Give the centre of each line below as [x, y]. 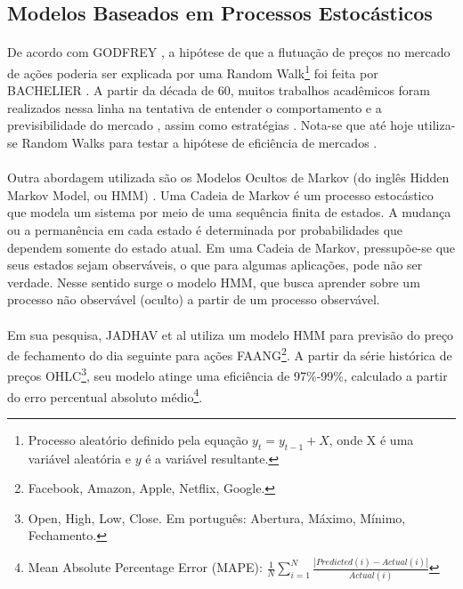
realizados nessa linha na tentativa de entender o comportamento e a [195, 107]
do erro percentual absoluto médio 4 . [105, 395]
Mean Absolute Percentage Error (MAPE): [145, 567]
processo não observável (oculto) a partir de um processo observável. [194, 299]
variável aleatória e [79, 458]
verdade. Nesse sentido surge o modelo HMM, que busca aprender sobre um [214, 282]
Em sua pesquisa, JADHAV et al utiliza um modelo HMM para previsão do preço [231, 334]
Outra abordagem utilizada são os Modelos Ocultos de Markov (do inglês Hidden [228, 178]
